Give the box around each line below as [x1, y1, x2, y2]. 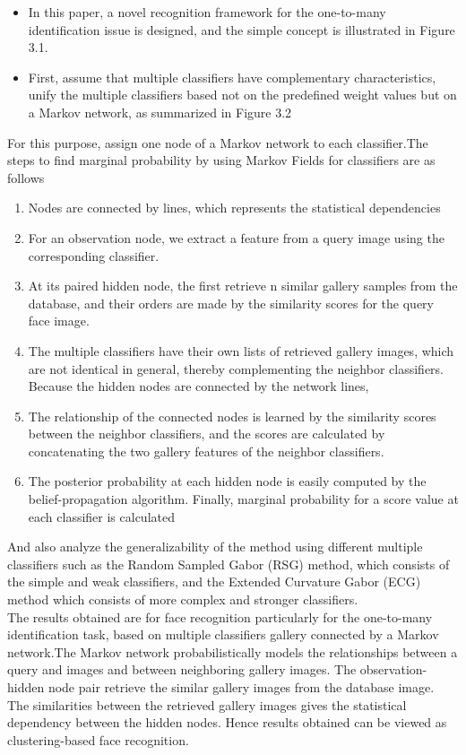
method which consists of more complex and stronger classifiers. [7, 590, 358, 609]
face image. [28, 311, 90, 330]
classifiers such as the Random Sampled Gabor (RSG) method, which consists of [7, 554, 450, 573]
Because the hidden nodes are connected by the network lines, [28, 377, 369, 395]
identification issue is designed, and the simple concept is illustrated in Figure [28, 20, 455, 39]
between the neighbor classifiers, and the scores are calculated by [28, 424, 385, 443]
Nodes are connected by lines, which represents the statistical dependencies [28, 198, 441, 217]
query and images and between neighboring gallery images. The [7, 660, 357, 679]
